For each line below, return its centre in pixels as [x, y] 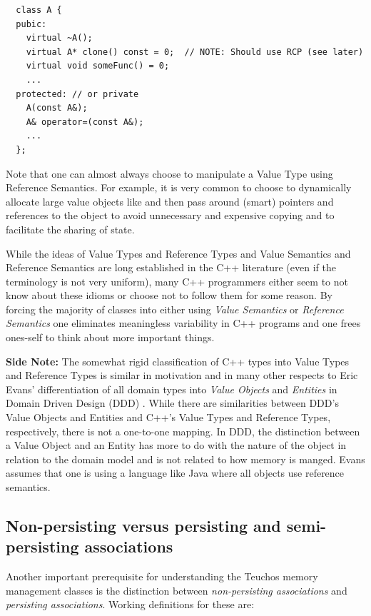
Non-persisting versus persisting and [143, 525]
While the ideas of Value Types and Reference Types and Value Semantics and [178, 253]
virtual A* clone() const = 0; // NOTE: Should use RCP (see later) [195, 52]
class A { [39, 10]
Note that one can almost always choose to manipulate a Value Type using [169, 173]
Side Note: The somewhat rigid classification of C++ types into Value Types [178, 361]
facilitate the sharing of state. [70, 229]
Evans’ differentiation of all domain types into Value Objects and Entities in [172, 389]
